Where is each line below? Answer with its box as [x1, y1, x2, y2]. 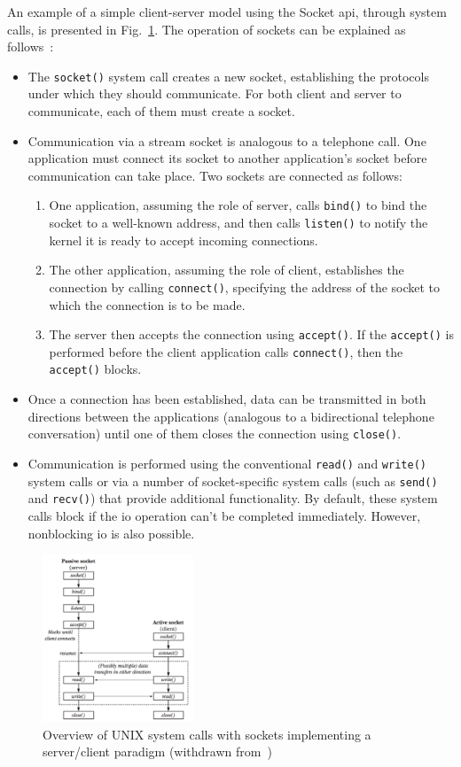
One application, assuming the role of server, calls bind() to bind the [49, 196, 427, 214]
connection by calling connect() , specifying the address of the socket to [49, 277, 441, 296]
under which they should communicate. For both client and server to [27, 84, 402, 103]
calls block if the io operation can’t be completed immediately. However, [27, 506, 421, 524]
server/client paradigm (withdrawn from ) [43, 742, 272, 761]
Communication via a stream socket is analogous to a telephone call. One [27, 131, 426, 150]
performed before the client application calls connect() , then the [49, 342, 403, 360]
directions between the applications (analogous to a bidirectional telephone [27, 407, 434, 425]
